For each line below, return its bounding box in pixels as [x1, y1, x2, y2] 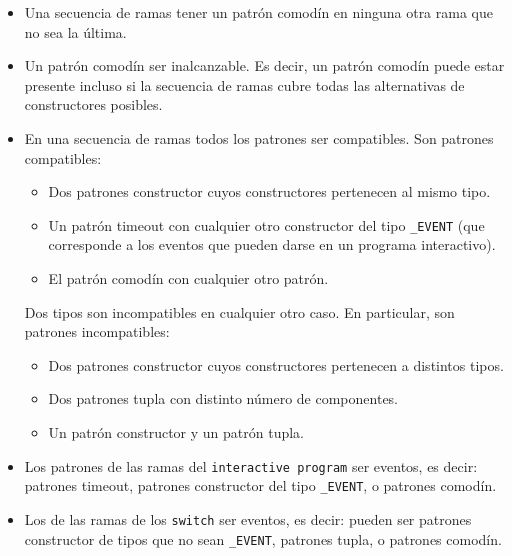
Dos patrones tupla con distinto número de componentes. [48, 388, 399, 409]
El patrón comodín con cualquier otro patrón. [48, 268, 329, 288]
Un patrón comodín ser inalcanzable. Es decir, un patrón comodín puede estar [24, 55, 505, 76]
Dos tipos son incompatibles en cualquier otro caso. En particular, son [24, 301, 455, 322]
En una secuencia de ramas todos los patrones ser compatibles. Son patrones [24, 127, 494, 148]
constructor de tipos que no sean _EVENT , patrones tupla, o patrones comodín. [24, 528, 502, 549]
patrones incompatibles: [24, 321, 170, 342]
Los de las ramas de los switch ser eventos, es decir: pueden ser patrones [24, 508, 472, 529]
